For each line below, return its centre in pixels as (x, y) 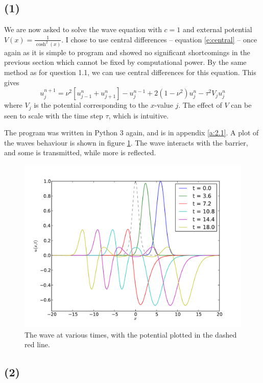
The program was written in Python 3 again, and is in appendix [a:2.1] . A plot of (131, 133)
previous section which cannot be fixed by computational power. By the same (125, 62)
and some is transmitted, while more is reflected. (80, 152)
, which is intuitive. (139, 115)
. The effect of (200, 105)
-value (164, 105)
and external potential (217, 29)
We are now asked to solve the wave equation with (83, 29)
